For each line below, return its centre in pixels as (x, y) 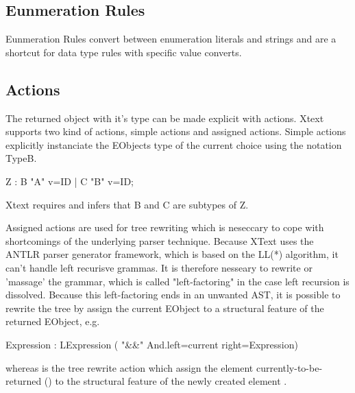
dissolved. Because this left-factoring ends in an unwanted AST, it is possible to (173, 295)
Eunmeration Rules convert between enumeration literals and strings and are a (171, 39)
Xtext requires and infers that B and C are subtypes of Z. (127, 204)
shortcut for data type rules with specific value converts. (124, 52)
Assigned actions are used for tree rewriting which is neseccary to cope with (165, 227)
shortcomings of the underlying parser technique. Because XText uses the (160, 240)
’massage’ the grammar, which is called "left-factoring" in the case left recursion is (177, 281)
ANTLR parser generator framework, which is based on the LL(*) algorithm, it (172, 254)
